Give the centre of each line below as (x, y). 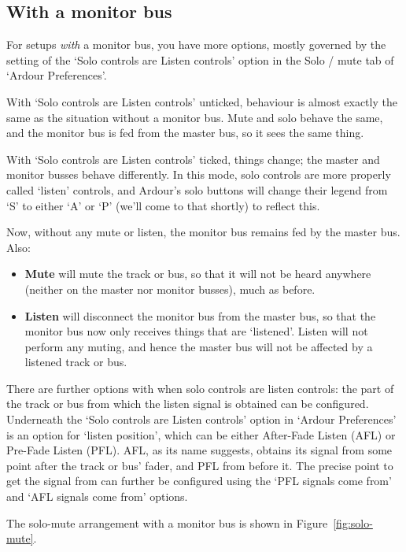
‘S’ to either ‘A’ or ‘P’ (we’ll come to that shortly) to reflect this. (163, 205)
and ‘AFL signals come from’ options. (97, 496)
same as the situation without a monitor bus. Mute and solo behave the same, (195, 117)
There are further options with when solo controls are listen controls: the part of (200, 388)
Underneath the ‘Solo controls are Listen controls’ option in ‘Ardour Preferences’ (201, 419)
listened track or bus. (76, 362)
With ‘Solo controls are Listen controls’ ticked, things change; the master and (193, 159)
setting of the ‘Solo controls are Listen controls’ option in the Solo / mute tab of (200, 59)
